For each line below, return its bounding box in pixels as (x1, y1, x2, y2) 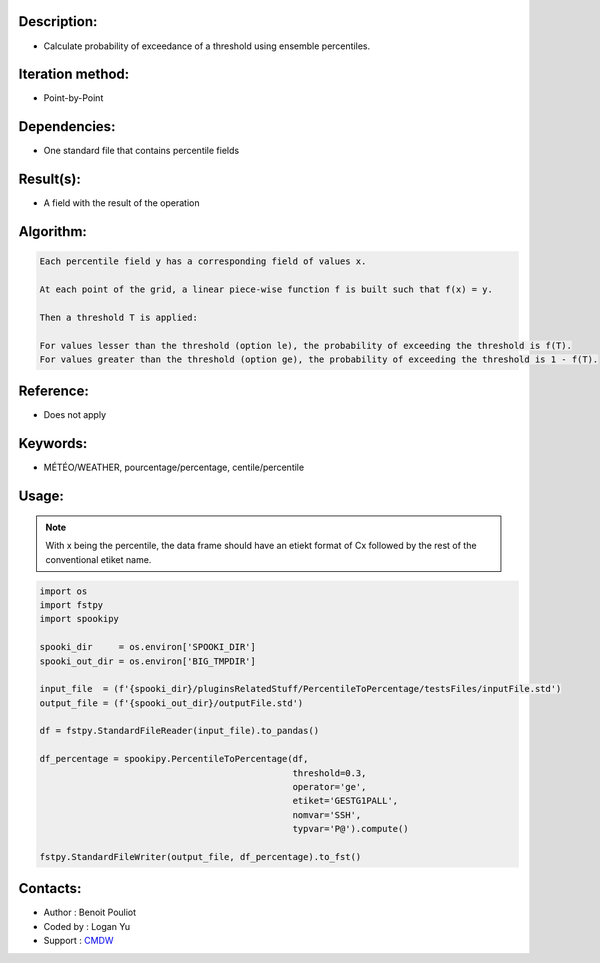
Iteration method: (18, 66, 130, 83)
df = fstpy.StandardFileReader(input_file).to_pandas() (39, 725, 320, 737)
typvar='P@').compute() (292, 823, 409, 835)
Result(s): (18, 171, 82, 188)
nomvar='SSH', (292, 809, 362, 820)
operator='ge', (292, 781, 367, 793)
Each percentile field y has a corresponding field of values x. (39, 256, 367, 267)
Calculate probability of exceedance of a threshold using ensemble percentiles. (43, 40, 370, 52)
